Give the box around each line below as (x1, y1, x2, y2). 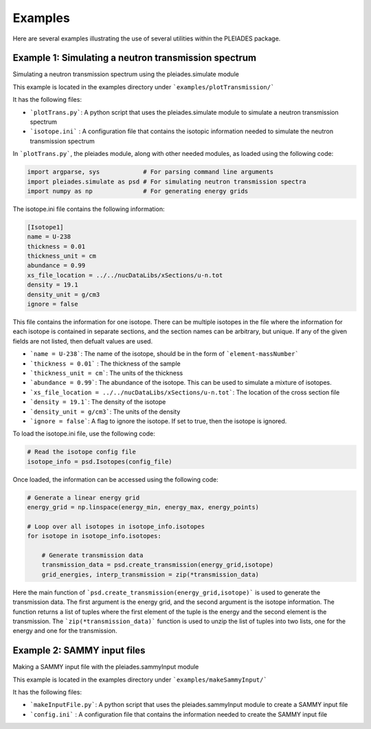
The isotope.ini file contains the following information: (12, 205, 165, 213)
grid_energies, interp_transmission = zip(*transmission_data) (41, 570, 260, 579)
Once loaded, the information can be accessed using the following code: (12, 475, 219, 484)
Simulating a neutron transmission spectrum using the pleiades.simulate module (12, 70, 240, 78)
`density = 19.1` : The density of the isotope (30, 398, 166, 406)
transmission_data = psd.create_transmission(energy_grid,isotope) (41, 561, 274, 569)
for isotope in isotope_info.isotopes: (27, 532, 161, 540)
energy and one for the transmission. (12, 627, 117, 635)
